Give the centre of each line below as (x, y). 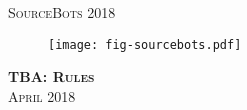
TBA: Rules (51, 76)
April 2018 (42, 95)
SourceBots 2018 (62, 12)
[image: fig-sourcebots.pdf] (145, 44)
